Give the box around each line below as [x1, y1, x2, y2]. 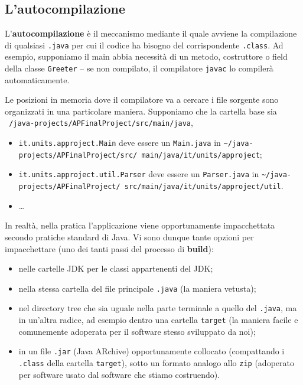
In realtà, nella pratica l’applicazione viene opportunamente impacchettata [5, 219, 275, 231]
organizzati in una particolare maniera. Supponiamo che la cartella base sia [5, 105, 277, 117]
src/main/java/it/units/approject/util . [124, 180, 284, 192]
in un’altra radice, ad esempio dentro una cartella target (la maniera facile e [18, 314, 298, 326]
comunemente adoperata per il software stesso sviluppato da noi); [18, 325, 256, 337]
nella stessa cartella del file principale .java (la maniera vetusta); [18, 282, 256, 294]
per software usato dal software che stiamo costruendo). [18, 368, 220, 380]
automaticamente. [5, 73, 70, 86]
